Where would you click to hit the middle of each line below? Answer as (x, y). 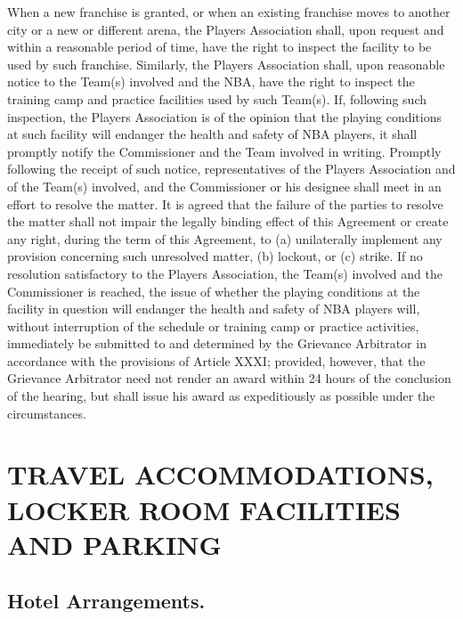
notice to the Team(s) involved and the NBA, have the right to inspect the (211, 81)
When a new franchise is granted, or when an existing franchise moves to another (229, 12)
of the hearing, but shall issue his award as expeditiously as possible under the (221, 396)
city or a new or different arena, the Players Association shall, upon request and (226, 29)
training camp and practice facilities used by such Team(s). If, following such (217, 98)
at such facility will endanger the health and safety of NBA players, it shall (212, 134)
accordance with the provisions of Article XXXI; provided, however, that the (216, 360)
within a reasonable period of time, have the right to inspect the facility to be (219, 47)
